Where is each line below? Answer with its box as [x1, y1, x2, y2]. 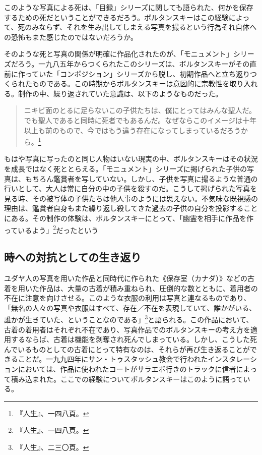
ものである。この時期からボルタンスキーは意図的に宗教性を [32, 78, 230, 89]
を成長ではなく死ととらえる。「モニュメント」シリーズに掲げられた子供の [4, 163, 247, 174]
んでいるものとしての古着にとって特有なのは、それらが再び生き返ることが [4, 344, 250, 354]
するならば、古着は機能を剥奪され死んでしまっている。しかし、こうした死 [11, 334, 257, 345]
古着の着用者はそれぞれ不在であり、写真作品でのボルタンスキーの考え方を [4, 324, 251, 334]
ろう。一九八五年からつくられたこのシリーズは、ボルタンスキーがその [18, 58, 250, 69]
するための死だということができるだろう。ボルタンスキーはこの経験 [4, 12, 229, 22]
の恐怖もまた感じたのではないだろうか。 [4, 31, 138, 42]
